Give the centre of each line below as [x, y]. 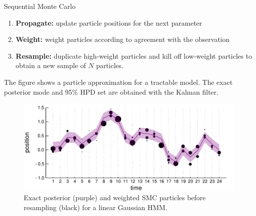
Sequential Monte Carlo [40, 6]
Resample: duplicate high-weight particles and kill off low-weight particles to [134, 55]
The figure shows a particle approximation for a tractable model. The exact [118, 82]
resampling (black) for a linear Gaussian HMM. [96, 207]
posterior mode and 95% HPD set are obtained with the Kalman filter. [111, 91]
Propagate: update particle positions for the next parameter [109, 22]
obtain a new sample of [51, 65]
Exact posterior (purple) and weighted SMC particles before [115, 198]
